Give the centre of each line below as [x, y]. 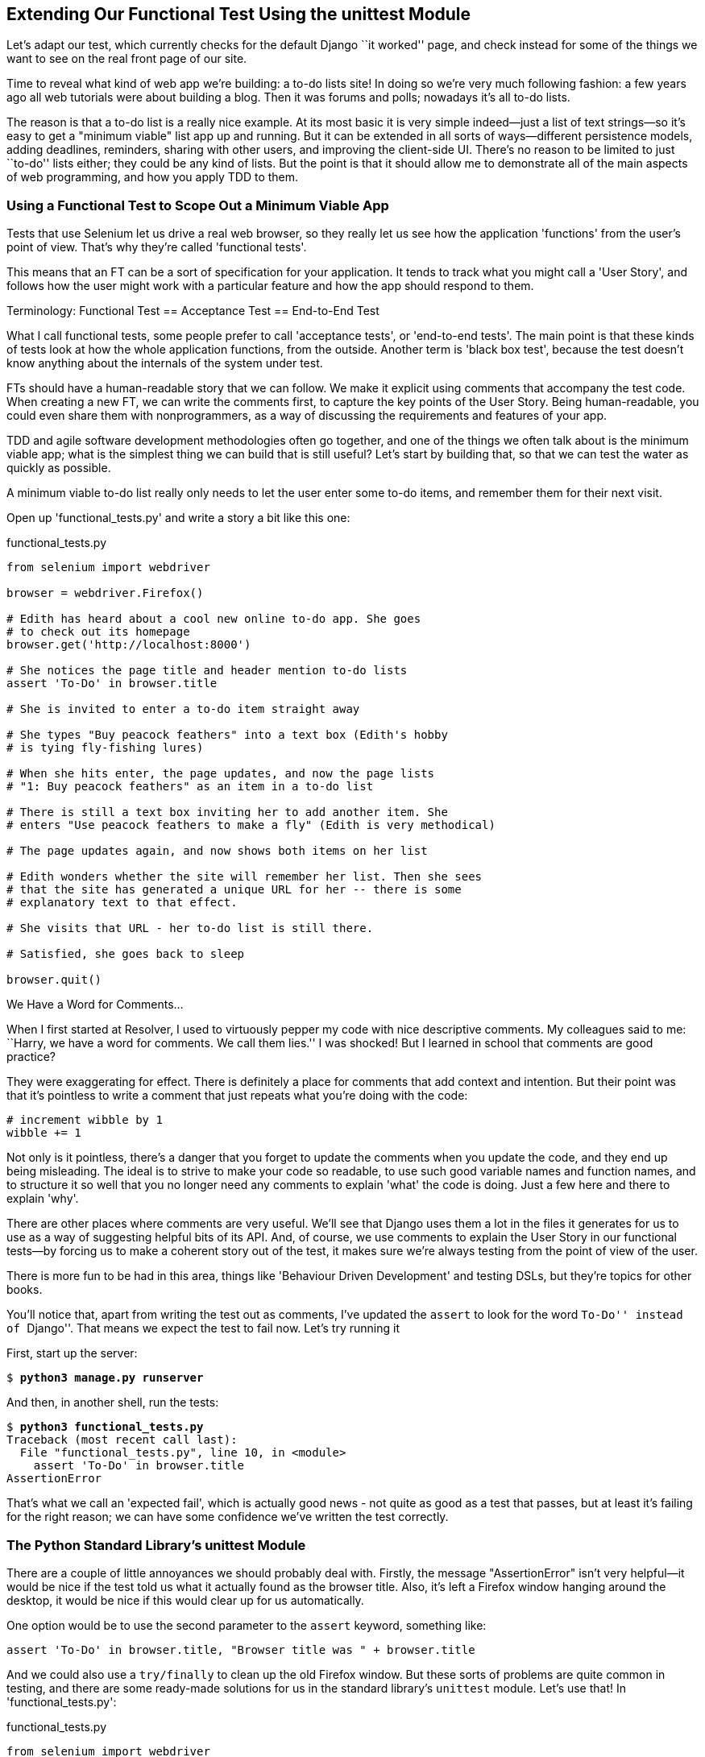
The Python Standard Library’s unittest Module [156, 1545]
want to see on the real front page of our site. [127, 59]
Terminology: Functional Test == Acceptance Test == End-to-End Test [193, 311]
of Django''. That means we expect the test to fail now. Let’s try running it [203, 1328]
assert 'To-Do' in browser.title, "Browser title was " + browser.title [241, 1649]
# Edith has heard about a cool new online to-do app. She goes [214, 619]
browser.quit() [54, 980]
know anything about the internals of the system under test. [165, 363]
